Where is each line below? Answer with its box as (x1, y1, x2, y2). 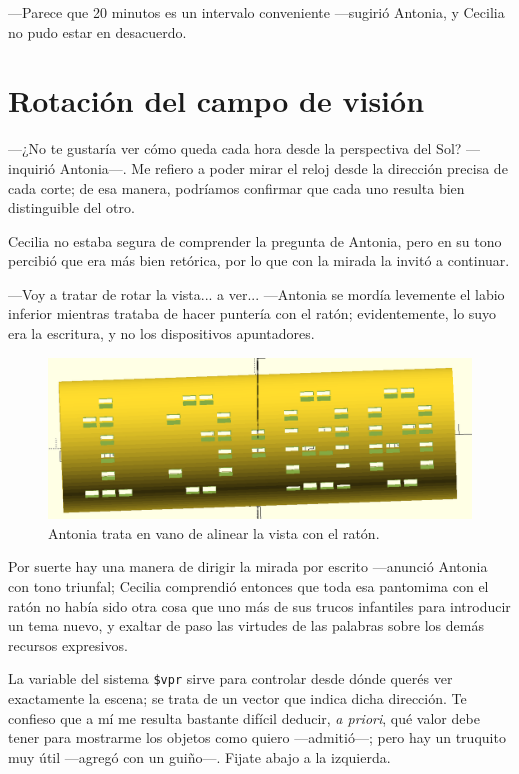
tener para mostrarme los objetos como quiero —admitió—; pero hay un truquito (8, 727, 506, 748)
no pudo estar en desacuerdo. (8, 21, 187, 42)
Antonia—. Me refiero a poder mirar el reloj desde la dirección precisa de (59, 157, 508, 178)
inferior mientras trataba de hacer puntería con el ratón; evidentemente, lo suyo (8, 303, 497, 324)
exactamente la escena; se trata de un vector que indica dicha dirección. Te (8, 687, 467, 708)
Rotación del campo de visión (8, 80, 425, 121)
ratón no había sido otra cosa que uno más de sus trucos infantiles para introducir (8, 595, 511, 616)
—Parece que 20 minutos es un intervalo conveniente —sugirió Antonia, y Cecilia (8, 2, 505, 22)
